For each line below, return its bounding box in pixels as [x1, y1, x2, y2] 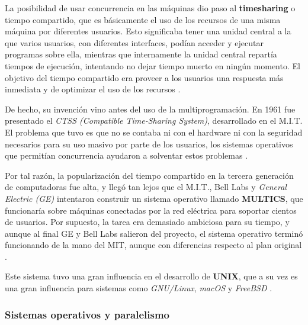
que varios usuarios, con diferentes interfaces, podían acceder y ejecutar [5, 36, 264, 49]
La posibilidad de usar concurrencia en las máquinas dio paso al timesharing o [5, 2, 296, 14]
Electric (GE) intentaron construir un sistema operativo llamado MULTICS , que [5, 192, 303, 204]
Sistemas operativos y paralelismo [5, 307, 169, 321]
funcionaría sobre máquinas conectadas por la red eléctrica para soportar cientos [5, 204, 297, 216]
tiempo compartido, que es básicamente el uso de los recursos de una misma [5, 13, 281, 25]
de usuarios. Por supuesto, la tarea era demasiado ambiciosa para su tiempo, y [5, 215, 290, 228]
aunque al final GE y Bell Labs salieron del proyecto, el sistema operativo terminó [5, 227, 303, 239]
